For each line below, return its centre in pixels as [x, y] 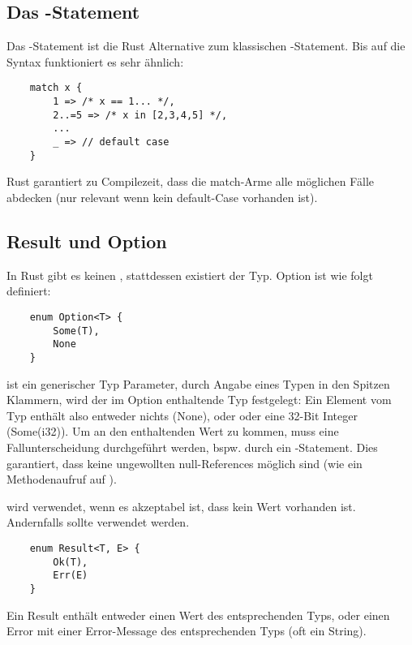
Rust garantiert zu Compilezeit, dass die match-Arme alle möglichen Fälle [191, 181]
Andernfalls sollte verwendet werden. [98, 522]
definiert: [29, 291]
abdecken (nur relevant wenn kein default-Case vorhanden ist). [162, 197]
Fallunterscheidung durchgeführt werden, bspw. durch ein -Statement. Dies [192, 447]
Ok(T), [71, 562]
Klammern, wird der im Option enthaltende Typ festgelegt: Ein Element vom [199, 400]
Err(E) [71, 576]
